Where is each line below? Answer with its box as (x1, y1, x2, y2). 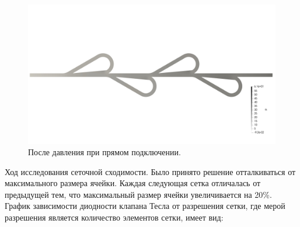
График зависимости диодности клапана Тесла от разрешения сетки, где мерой (5, 200, 285, 212)
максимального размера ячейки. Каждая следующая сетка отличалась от (5, 177, 261, 189)
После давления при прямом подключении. (28, 146, 181, 158)
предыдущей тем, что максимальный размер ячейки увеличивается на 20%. (5, 188, 272, 200)
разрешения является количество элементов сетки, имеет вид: (5, 211, 224, 223)
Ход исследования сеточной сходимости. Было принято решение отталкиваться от (5, 165, 296, 177)
